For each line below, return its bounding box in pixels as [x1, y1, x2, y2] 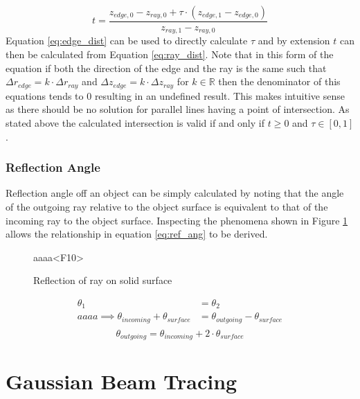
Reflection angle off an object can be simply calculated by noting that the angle [6, 186, 344, 200]
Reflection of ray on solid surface [33, 273, 172, 287]
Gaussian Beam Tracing [6, 366, 237, 395]
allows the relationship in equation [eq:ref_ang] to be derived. [6, 227, 268, 241]
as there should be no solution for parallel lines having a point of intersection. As [6, 102, 350, 116]
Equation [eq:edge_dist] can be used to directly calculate [6, 33, 248, 48]
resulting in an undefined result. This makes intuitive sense [94, 88, 345, 103]
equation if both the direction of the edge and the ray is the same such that [6, 60, 327, 75]
